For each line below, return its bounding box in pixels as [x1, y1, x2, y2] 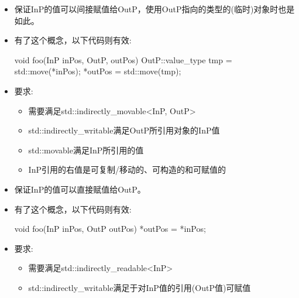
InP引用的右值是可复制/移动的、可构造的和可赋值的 [28, 163, 226, 176]
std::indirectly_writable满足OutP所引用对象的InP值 [28, 124, 220, 136]
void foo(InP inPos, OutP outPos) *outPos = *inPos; [14, 222, 206, 235]
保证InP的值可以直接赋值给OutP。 [14, 183, 146, 195]
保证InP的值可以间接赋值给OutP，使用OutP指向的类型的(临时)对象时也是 [14, 3, 295, 15]
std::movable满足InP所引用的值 [28, 143, 144, 156]
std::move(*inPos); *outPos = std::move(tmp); [14, 65, 181, 77]
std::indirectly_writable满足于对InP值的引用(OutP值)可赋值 [28, 281, 251, 293]
